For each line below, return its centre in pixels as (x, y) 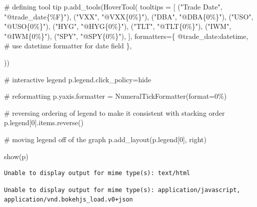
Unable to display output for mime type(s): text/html (97, 173)
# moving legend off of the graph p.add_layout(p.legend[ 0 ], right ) (105, 139)
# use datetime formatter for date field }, (68, 46)
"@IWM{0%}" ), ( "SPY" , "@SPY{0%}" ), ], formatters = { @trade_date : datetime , (126, 36)
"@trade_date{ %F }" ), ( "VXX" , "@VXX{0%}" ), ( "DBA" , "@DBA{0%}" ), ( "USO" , (129, 16)
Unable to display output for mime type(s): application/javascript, (122, 190)
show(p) (16, 156)
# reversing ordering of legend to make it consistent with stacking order (114, 112)
